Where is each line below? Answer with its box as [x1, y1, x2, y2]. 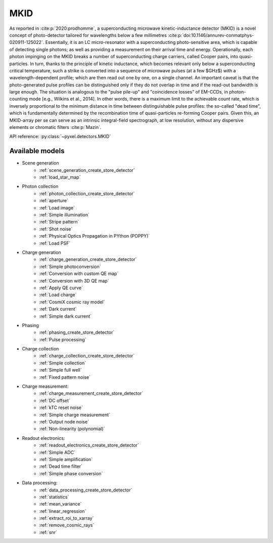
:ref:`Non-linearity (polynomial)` [39, 426, 105, 432]
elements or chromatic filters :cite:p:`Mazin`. [9, 124, 102, 130]
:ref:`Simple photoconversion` [39, 263, 101, 269]
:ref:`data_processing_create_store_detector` [39, 487, 132, 493]
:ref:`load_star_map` [39, 174, 81, 180]
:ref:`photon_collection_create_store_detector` [39, 190, 135, 197]
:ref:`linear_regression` [39, 508, 86, 514]
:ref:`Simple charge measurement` [39, 412, 111, 418]
